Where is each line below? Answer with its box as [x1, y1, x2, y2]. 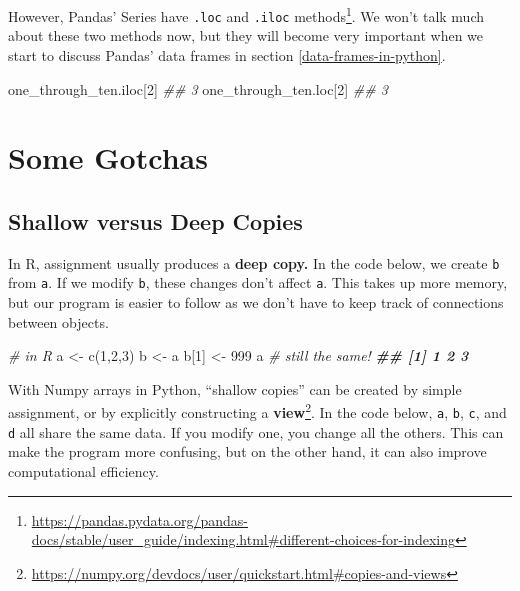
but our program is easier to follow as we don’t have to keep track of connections [8, 291, 504, 312]
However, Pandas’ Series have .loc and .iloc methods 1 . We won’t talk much [8, 3, 484, 26]
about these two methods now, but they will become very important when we [8, 25, 484, 46]
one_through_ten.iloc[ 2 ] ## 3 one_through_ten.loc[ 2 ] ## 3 [8, 78, 388, 99]
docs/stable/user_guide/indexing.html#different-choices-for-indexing [31, 529, 455, 550]
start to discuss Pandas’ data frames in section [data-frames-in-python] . [8, 44, 446, 65]
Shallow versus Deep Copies [8, 205, 303, 236]
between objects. [8, 311, 109, 332]
